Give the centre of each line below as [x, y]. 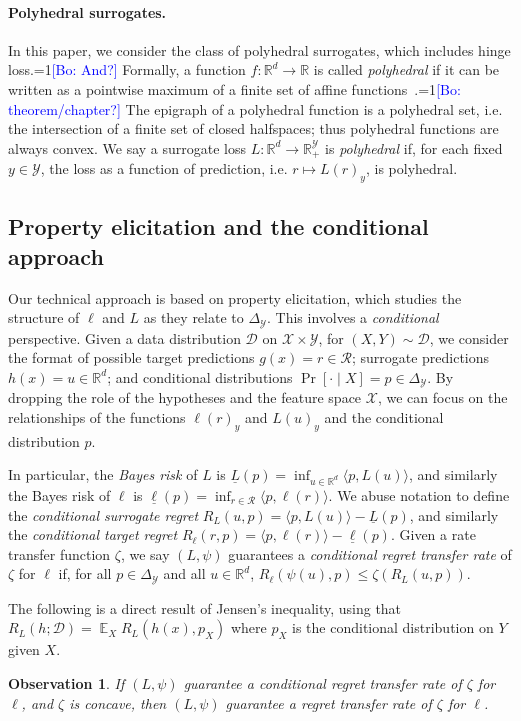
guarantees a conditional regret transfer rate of [370, 553]
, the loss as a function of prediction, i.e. [164, 168]
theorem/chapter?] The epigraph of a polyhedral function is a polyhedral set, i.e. [255, 108]
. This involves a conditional [353, 317]
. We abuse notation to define [419, 495]
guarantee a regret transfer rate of [328, 702]
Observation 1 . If [66, 683]
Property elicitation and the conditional [218, 226]
